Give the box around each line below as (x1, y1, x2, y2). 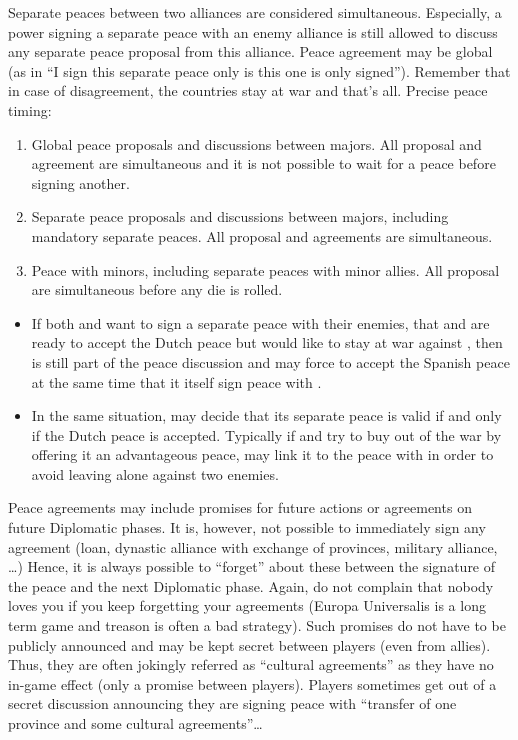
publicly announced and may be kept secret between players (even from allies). (8, 634, 491, 655)
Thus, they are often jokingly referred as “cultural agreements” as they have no (8, 654, 494, 675)
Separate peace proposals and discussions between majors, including (31, 206, 449, 227)
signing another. (31, 172, 130, 193)
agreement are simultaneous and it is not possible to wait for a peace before (31, 153, 496, 174)
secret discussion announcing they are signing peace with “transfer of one (8, 693, 457, 714)
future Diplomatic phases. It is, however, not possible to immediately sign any (8, 517, 486, 538)
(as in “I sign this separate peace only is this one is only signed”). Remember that (8, 60, 511, 81)
